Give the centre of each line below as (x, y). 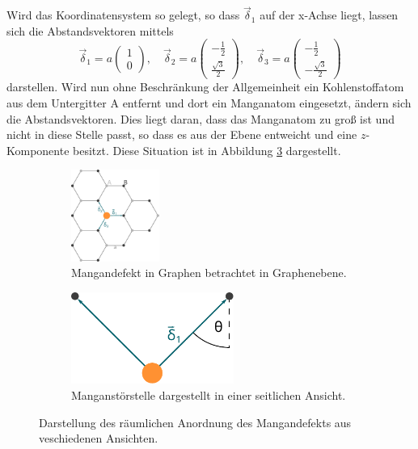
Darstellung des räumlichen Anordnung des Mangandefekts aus (195, 422)
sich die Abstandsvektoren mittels (90, 30)
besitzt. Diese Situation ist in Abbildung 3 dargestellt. (207, 150)
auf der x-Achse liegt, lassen (329, 15)
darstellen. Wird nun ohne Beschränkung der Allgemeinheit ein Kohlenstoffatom (205, 87)
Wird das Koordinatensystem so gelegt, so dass (123, 15)
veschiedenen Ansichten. (99, 438)
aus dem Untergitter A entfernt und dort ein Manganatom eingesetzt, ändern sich (209, 103)
